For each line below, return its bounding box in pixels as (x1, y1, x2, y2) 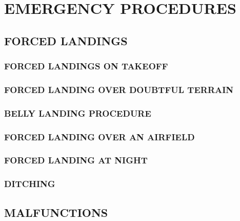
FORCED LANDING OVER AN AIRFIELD (4, 130, 195, 143)
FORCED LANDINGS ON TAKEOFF (4, 60, 168, 72)
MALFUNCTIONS (4, 204, 108, 220)
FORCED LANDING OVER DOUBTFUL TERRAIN (4, 83, 234, 96)
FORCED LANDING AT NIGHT (4, 154, 148, 167)
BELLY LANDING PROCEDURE (4, 106, 151, 119)
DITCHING (4, 177, 55, 190)
